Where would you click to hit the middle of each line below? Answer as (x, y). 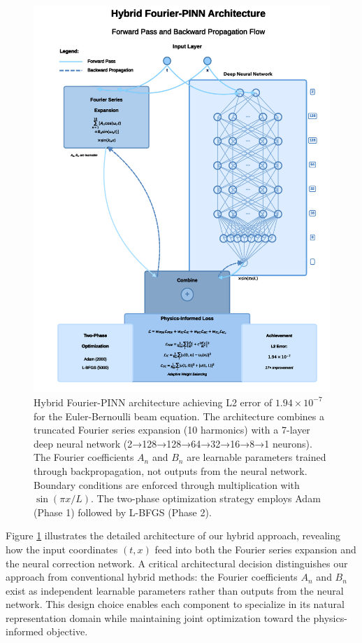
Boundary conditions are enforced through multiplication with (167, 484)
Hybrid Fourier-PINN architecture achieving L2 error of (153, 402)
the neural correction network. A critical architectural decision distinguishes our (177, 563)
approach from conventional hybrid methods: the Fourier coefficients (152, 577)
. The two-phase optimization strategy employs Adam (205, 498)
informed (25, 631)
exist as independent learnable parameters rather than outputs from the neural (175, 590)
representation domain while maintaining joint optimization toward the (158, 617)
